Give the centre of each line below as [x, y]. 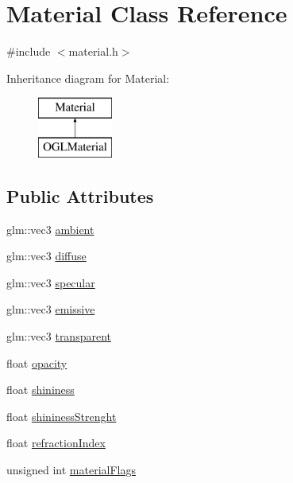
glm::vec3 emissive [51, 309]
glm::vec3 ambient [50, 229]
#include [29, 51]
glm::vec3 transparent [59, 336]
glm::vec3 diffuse [46, 256]
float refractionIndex [56, 443]
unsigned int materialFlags [71, 470]
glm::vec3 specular [51, 282]
